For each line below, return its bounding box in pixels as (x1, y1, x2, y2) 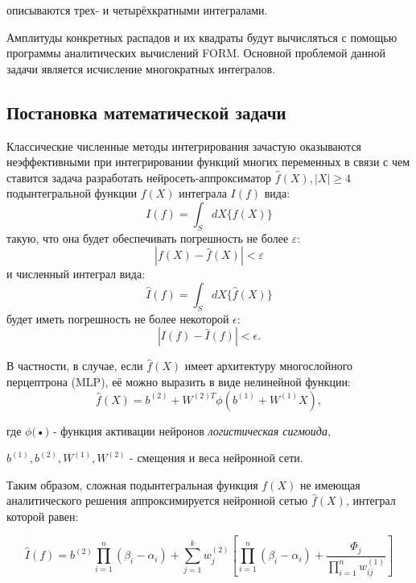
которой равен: (6, 507, 79, 524)
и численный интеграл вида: (6, 265, 146, 282)
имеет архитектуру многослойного (184, 357, 353, 374)
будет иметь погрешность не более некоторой (6, 310, 229, 327)
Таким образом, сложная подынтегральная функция (6, 476, 258, 493)
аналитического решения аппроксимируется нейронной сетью (6, 492, 308, 509)
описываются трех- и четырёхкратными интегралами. (6, 2, 268, 18)
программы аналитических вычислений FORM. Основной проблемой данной (6, 44, 385, 61)
